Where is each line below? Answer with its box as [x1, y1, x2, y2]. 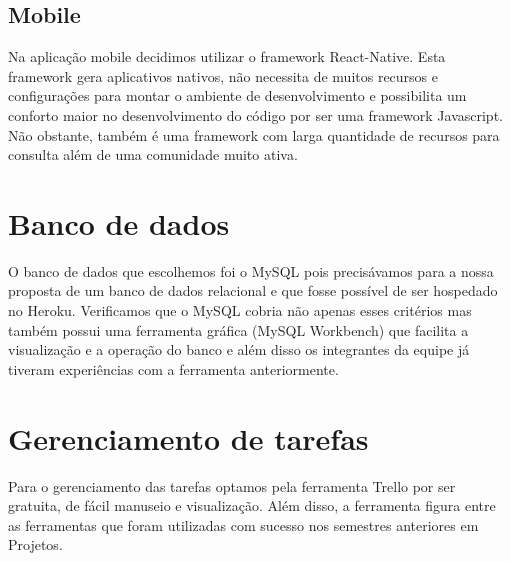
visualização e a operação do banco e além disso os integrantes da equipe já [8, 339, 470, 360]
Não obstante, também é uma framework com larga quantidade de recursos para [8, 124, 500, 145]
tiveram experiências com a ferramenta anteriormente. [8, 358, 339, 379]
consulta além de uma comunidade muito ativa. [8, 144, 298, 165]
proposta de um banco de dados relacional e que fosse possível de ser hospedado [8, 280, 498, 301]
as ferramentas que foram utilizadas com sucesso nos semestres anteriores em [8, 514, 479, 535]
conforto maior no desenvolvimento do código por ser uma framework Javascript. [8, 104, 503, 125]
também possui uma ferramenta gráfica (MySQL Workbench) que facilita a [8, 319, 469, 340]
